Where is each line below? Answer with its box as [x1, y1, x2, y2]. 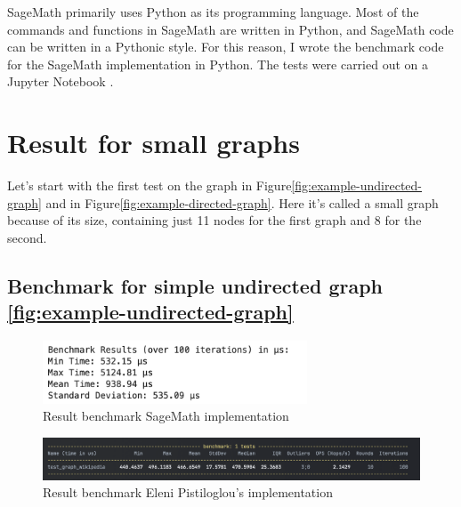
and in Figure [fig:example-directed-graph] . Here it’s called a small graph [45, 193, 439, 212]
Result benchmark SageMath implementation [43, 406, 289, 425]
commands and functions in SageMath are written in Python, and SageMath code [7, 20, 454, 38]
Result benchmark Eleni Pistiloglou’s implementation [43, 483, 333, 502]
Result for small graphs [7, 125, 300, 161]
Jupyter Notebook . [7, 72, 114, 91]
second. [7, 228, 47, 246]
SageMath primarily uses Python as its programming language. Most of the [7, 3, 419, 20]
